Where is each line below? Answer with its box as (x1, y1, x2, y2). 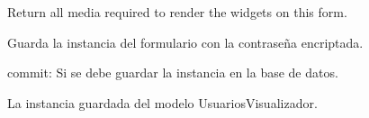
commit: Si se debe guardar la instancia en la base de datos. (7, 63, 338, 82)
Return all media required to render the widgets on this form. (7, 3, 347, 21)
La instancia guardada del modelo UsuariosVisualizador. (7, 93, 318, 112)
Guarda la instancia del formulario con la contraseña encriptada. (7, 32, 364, 51)
